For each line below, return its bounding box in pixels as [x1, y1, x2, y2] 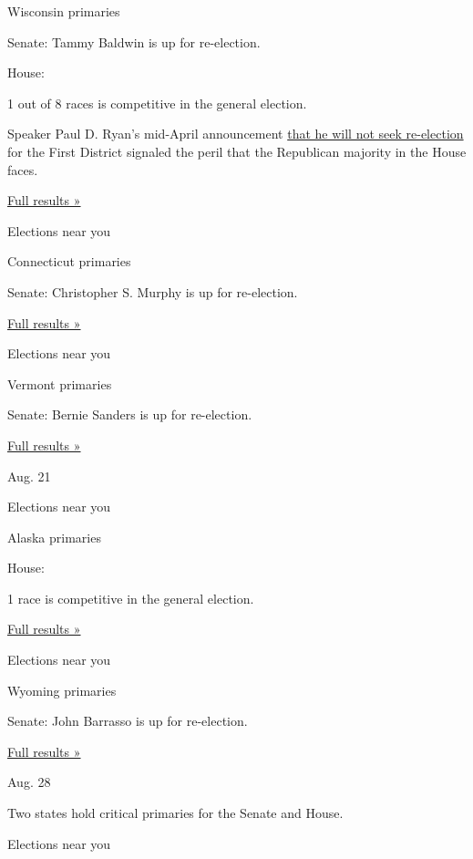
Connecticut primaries [7, 252, 131, 271]
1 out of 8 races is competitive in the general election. [7, 93, 307, 112]
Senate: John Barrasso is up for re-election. [7, 711, 248, 730]
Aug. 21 [7, 466, 51, 485]
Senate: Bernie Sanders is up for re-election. [7, 405, 252, 424]
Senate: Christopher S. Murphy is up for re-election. [7, 282, 298, 301]
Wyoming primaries [7, 680, 117, 699]
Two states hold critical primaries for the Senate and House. [7, 803, 344, 823]
